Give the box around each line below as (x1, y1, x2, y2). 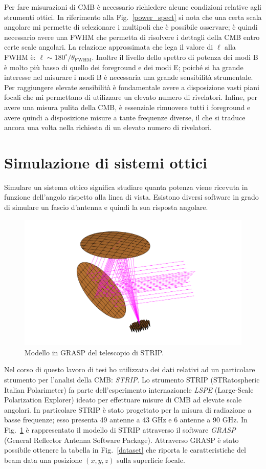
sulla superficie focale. (117, 454, 185, 465)
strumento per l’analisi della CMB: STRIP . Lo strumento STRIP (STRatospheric (4, 374, 260, 385)
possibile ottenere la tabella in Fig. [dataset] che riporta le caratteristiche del (4, 444, 246, 455)
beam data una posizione (4, 454, 82, 465)
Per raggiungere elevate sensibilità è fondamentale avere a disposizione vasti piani (4, 81, 259, 92)
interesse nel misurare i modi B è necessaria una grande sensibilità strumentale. (4, 72, 253, 82)
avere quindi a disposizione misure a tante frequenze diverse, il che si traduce (4, 112, 246, 122)
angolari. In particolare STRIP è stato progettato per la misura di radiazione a (4, 404, 252, 415)
